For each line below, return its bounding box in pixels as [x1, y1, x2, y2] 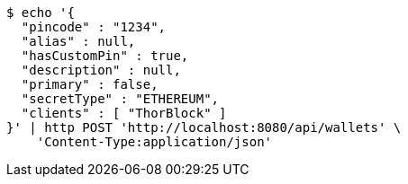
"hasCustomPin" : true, [21, 48, 189, 63]
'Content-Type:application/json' [36, 135, 273, 149]
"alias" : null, [21, 34, 136, 48]
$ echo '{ [6, 5, 75, 20]
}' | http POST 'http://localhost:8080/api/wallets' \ [6, 120, 402, 135]
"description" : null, [21, 63, 181, 77]
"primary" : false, [21, 77, 159, 92]
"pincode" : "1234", [21, 20, 167, 34]
